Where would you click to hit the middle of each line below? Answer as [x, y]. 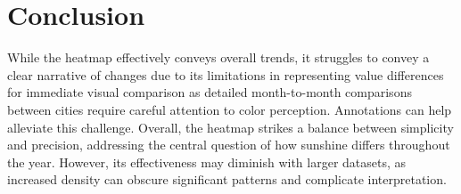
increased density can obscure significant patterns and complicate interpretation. [227, 179]
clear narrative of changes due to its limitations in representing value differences [226, 74]
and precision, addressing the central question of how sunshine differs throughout [229, 145]
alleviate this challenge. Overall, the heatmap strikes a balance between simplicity [230, 127]
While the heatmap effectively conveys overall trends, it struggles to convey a [218, 57]
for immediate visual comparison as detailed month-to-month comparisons [210, 92]
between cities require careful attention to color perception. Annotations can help [230, 109]
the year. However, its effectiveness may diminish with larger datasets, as [207, 162]
